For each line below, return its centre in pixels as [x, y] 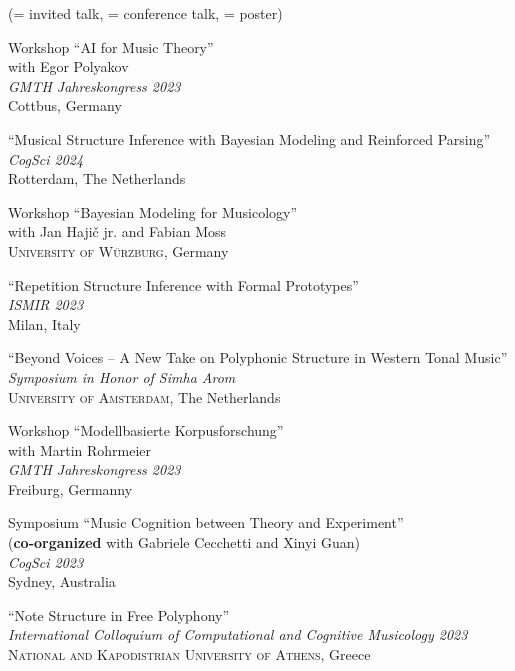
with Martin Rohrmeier [80, 449]
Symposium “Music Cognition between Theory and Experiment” [206, 522]
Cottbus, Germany [65, 105]
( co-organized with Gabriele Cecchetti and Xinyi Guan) [184, 542]
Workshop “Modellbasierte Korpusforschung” [146, 430]
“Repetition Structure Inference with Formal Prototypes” [183, 284]
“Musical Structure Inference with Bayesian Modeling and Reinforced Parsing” [249, 138]
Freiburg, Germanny [70, 488]
